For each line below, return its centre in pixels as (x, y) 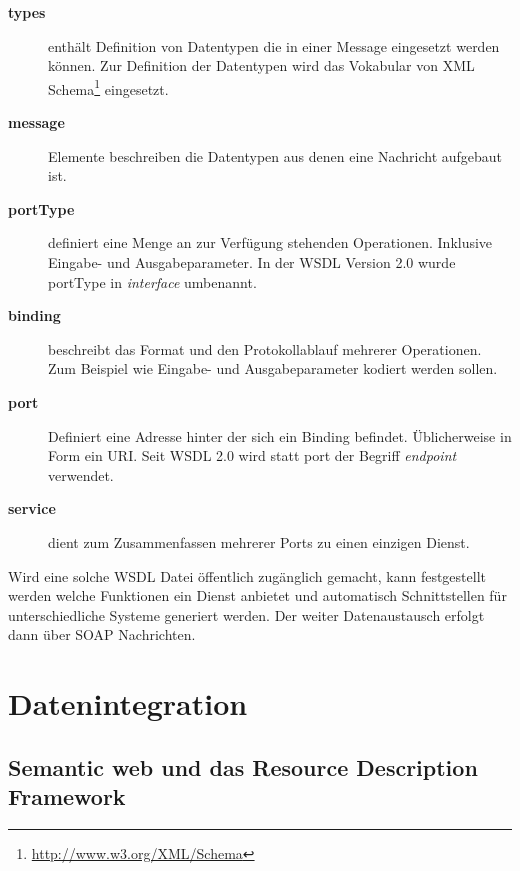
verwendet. (81, 474)
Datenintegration (128, 703)
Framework (67, 796)
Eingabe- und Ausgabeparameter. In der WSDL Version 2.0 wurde (252, 262)
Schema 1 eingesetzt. (108, 87)
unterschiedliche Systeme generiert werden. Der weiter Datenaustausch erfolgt (246, 614)
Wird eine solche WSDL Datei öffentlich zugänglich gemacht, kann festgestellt (247, 575)
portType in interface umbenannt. (152, 281)
